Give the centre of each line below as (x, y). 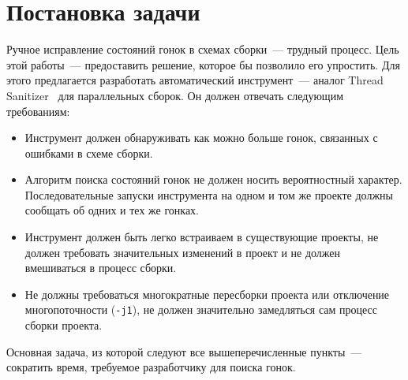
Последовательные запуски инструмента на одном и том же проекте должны (209, 194)
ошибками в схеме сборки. (89, 153)
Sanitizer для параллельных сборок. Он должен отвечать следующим (175, 95)
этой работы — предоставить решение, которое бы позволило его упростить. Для (203, 64)
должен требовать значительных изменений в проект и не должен (183, 252)
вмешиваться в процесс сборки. (101, 268)
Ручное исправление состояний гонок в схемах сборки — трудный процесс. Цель (203, 49)
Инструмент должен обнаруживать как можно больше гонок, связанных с (201, 138)
